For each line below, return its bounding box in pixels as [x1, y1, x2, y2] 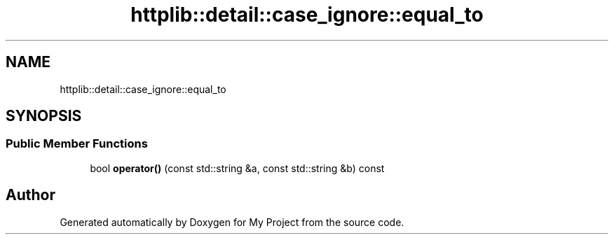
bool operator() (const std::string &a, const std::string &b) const [90, 162, 385, 174]
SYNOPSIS [6, 107, 82, 125]
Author [6, 186, 55, 204]
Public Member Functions [6, 136, 148, 151]
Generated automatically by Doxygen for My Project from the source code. [60, 216, 404, 228]
